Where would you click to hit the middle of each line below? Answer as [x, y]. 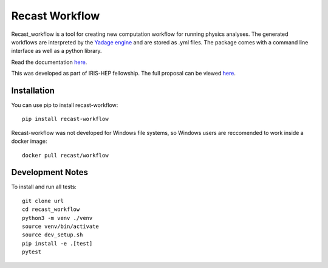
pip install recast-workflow [65, 119]
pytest [32, 252]
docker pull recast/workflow [65, 155]
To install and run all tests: [44, 187]
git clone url [43, 201]
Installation [33, 90]
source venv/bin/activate [61, 227]
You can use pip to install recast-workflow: [65, 105]
